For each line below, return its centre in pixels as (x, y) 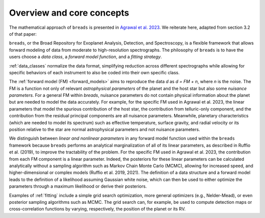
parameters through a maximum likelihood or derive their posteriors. (78, 186)
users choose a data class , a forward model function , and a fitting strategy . (85, 57)
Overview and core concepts (69, 13)
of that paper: (23, 34)
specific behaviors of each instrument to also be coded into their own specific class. (94, 72)
